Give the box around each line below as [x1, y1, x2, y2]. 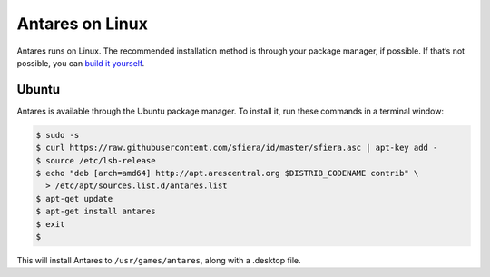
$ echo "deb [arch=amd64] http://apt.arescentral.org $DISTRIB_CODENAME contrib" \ [35, 168, 419, 178]
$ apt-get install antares [35, 206, 156, 217]
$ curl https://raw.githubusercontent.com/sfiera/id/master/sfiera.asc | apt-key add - [35, 143, 438, 153]
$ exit [35, 219, 65, 229]
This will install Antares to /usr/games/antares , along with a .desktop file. [16, 254, 301, 265]
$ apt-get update [35, 193, 113, 203]
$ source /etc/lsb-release [35, 155, 156, 165]
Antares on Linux [16, 14, 149, 34]
